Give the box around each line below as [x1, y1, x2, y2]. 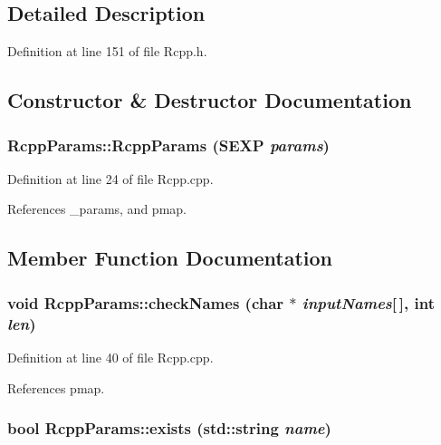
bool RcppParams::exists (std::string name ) [7, 417, 331, 440]
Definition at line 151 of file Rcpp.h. [7, 42, 207, 61]
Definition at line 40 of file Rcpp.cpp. [7, 347, 214, 366]
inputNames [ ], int [302, 291, 435, 314]
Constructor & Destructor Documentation [7, 86, 412, 114]
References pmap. [7, 378, 105, 397]
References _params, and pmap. [7, 199, 187, 218]
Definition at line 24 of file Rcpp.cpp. [7, 169, 214, 188]
